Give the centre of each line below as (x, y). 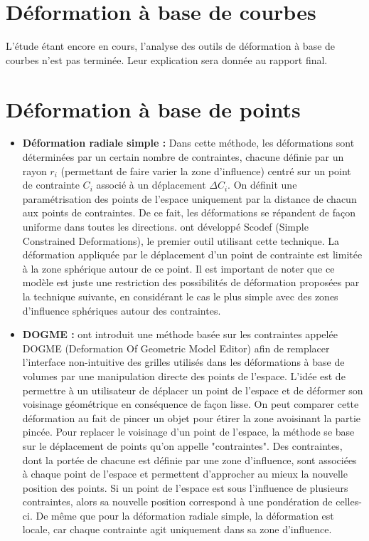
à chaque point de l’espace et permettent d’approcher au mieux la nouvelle (185, 474)
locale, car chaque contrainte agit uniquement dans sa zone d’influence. (177, 529)
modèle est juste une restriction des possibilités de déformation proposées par (191, 282)
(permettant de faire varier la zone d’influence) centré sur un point (206, 170)
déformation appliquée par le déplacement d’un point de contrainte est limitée (192, 254)
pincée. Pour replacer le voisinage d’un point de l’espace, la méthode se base (188, 432)
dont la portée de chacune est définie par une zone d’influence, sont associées (189, 459)
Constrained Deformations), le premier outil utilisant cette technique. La (181, 240)
